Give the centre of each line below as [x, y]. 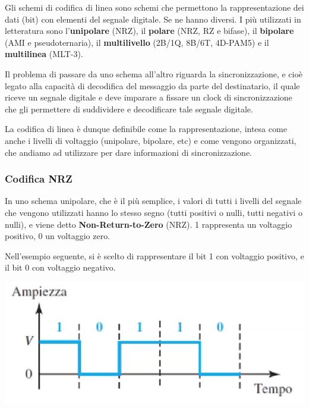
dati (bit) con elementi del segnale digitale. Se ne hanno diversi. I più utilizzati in [153, 19]
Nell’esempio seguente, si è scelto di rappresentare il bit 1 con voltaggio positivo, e [154, 255]
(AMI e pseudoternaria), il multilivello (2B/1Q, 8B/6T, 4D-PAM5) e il [137, 42]
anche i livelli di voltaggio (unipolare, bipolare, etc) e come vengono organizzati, [151, 140]
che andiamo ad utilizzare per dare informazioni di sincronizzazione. [129, 152]
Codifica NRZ [39, 179]
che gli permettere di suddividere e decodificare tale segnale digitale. [129, 109]
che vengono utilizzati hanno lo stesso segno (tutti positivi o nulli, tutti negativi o [154, 212]
